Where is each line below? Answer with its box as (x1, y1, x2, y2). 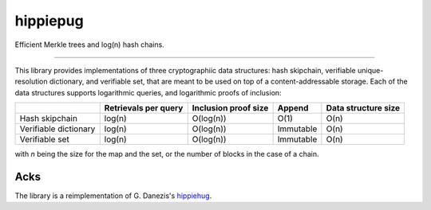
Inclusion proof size (192, 103, 269, 114)
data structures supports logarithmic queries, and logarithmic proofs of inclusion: (14, 87, 283, 97)
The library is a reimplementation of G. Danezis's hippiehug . (14, 191, 212, 200)
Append (277, 103, 309, 114)
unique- (357, 65, 384, 75)
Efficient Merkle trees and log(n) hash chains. (14, 40, 165, 49)
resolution (14, 76, 48, 87)
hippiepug (14, 12, 84, 29)
